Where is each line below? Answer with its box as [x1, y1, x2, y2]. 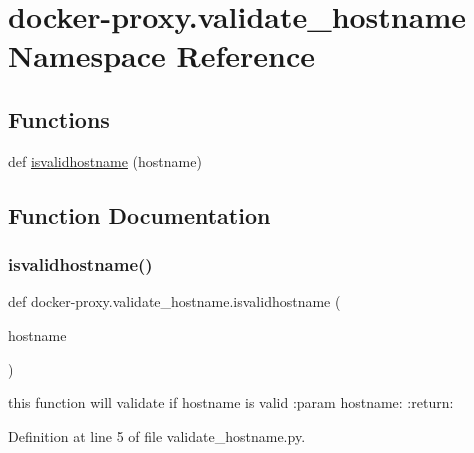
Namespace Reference [8, 35, 315, 76]
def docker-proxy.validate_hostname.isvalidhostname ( [8, 291, 341, 312]
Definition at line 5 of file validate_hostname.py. [8, 425, 306, 446]
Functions [8, 103, 110, 134]
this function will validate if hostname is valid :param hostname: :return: [8, 392, 454, 413]
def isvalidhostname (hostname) [8, 150, 202, 171]
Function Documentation [8, 199, 271, 230]
